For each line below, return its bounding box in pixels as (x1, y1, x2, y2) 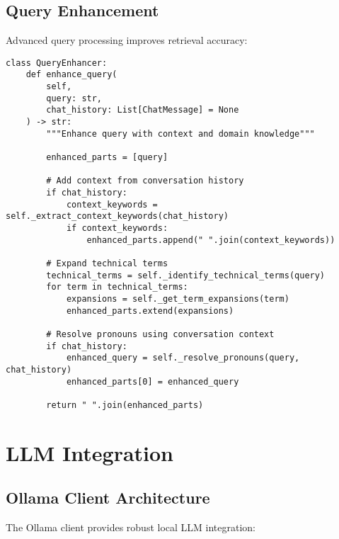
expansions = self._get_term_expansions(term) (66, 293, 289, 304)
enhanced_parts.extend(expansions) (66, 305, 234, 316)
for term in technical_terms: (46, 282, 188, 293)
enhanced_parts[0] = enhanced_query (66, 376, 239, 387)
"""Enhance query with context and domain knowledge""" (46, 128, 315, 139)
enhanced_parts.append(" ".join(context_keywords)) (86, 234, 335, 245)
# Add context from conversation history (46, 176, 244, 186)
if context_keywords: (66, 222, 168, 233)
